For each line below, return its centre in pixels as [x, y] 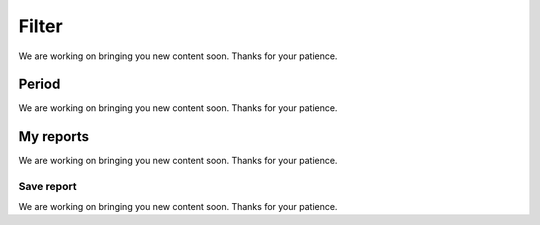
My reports [54, 136]
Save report [47, 187]
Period [39, 84]
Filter [41, 26]
